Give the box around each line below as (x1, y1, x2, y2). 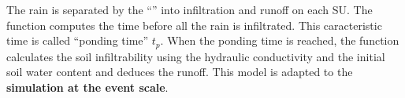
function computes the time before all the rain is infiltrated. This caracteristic (6, 16, 382, 33)
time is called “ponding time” (6, 32, 149, 49)
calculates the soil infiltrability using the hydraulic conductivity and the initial (6, 48, 385, 64)
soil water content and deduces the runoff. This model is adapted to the (6, 64, 353, 80)
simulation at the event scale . (6, 78, 169, 95)
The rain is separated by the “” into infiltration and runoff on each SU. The (6, 2, 373, 17)
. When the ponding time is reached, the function (160, 32, 399, 49)
